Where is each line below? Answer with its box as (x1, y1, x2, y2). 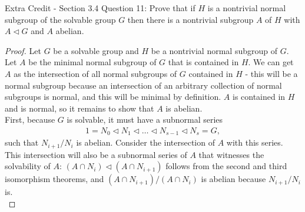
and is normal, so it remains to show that (5, 102, 154, 114)
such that (5, 136, 39, 149)
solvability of (5, 160, 51, 172)
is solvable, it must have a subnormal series (67, 113, 223, 126)
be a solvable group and (53, 44, 139, 56)
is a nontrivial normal (207, 2, 286, 14)
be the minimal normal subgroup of (28, 56, 157, 68)
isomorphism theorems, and (5, 173, 104, 185)
